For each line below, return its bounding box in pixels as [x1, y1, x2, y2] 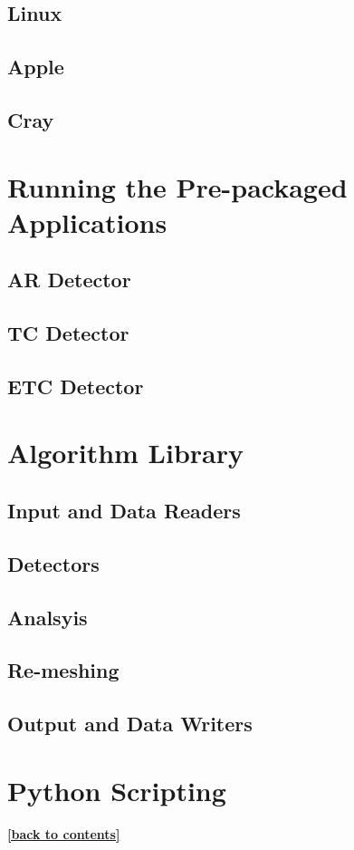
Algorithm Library [7, 434, 244, 471]
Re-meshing [7, 656, 120, 684]
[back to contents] [7, 824, 120, 843]
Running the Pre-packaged [7, 168, 348, 205]
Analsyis [7, 603, 88, 631]
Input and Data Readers [7, 497, 241, 525]
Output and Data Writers [7, 710, 253, 738]
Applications [7, 203, 167, 240]
